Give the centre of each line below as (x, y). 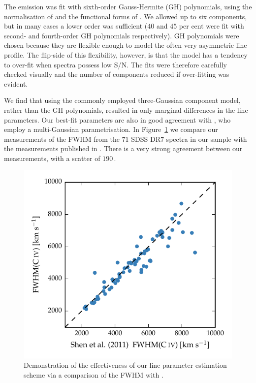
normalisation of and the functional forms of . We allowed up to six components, (126, 16)
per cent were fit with (211, 26)
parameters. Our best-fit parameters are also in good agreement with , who (117, 119)
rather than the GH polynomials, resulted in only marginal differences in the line (126, 110)
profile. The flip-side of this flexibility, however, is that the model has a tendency (126, 54)
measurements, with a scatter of (52, 158)
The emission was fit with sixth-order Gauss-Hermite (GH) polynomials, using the (128, 6)
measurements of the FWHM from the (62, 139)
